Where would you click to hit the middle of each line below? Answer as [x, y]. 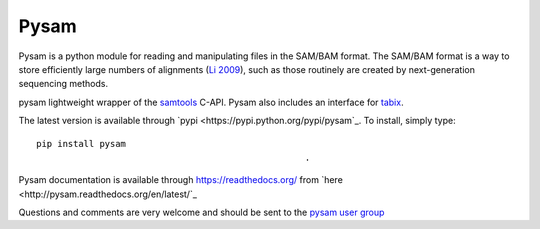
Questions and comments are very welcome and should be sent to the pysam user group [201, 212]
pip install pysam [81, 143]
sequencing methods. [63, 84]
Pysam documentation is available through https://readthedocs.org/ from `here [181, 180]
